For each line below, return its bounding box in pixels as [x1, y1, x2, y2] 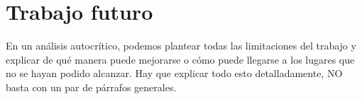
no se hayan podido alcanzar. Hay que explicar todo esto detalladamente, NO [6, 66, 343, 81]
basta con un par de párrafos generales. [6, 79, 177, 94]
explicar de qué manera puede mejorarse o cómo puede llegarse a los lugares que [6, 52, 355, 66]
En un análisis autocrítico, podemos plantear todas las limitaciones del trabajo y [6, 38, 356, 53]
